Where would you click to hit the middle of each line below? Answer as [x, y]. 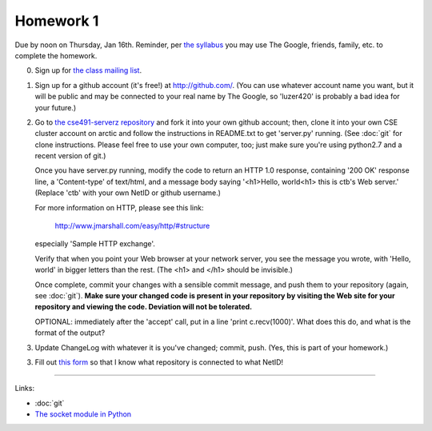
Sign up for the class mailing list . [88, 70]
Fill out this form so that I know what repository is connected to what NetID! [159, 362]
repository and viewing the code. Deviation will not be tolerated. [144, 307]
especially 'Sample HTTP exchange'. [95, 244]
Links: [25, 389]
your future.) [56, 107]
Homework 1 [57, 21]
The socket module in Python [83, 414]
